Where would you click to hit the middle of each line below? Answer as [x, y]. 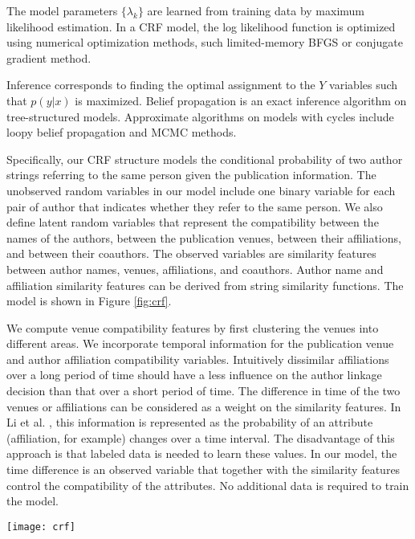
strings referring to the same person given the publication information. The [191, 175]
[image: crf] [41, 527]
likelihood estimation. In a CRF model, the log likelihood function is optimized [201, 26]
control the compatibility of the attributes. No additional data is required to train [208, 485]
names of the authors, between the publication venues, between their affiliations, [204, 237]
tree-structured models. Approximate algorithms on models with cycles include [200, 116]
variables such [364, 85]
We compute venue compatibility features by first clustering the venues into [193, 327]
